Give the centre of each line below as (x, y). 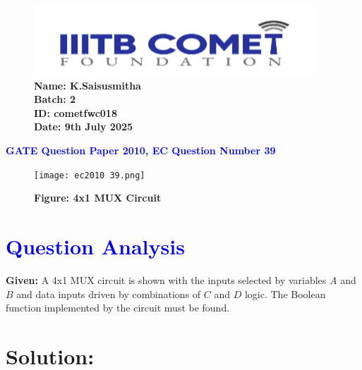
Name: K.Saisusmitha (88, 85)
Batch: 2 (55, 99)
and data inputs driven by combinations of (109, 294)
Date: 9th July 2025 (84, 127)
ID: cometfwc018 (76, 112)
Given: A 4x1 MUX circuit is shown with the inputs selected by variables (166, 279)
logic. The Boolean (285, 294)
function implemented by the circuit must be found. (118, 308)
